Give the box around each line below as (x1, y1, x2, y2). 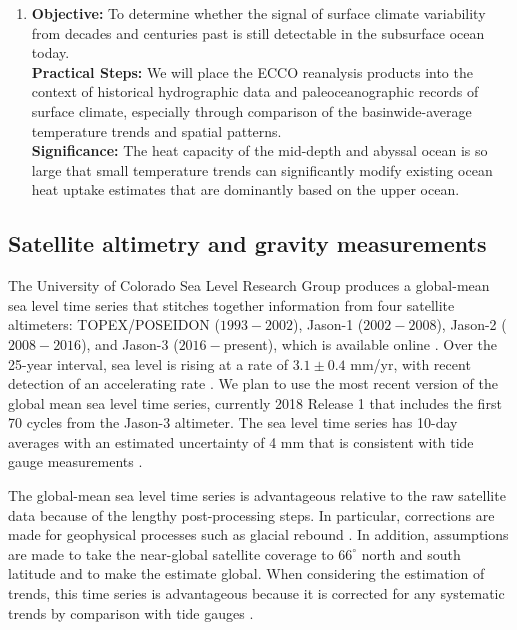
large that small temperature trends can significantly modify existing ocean (31, 159, 493, 180)
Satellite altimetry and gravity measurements (8, 228, 487, 259)
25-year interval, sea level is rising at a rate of (8, 353, 288, 374)
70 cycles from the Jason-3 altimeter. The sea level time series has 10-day (8, 412, 458, 433)
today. (31, 42, 70, 63)
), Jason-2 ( (436, 314, 507, 335)
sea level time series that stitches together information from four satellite (8, 294, 455, 315)
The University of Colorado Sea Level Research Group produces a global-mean (8, 275, 490, 296)
